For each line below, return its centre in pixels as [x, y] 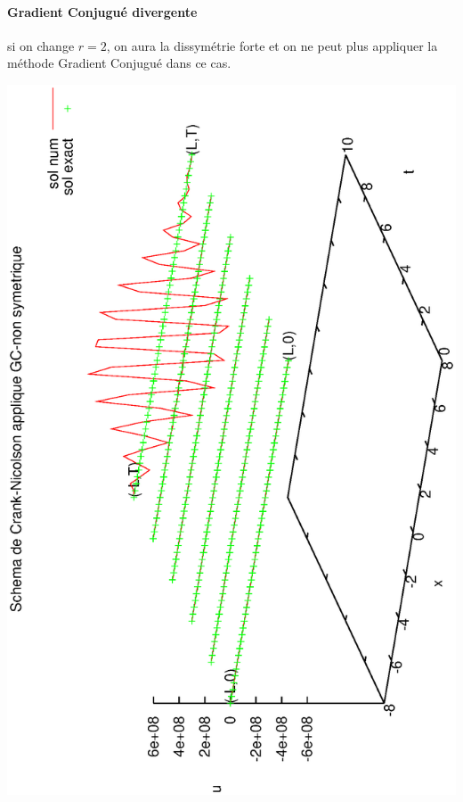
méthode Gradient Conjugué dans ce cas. [119, 63]
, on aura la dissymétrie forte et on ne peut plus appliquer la [272, 45]
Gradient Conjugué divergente [102, 11]
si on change [41, 45]
